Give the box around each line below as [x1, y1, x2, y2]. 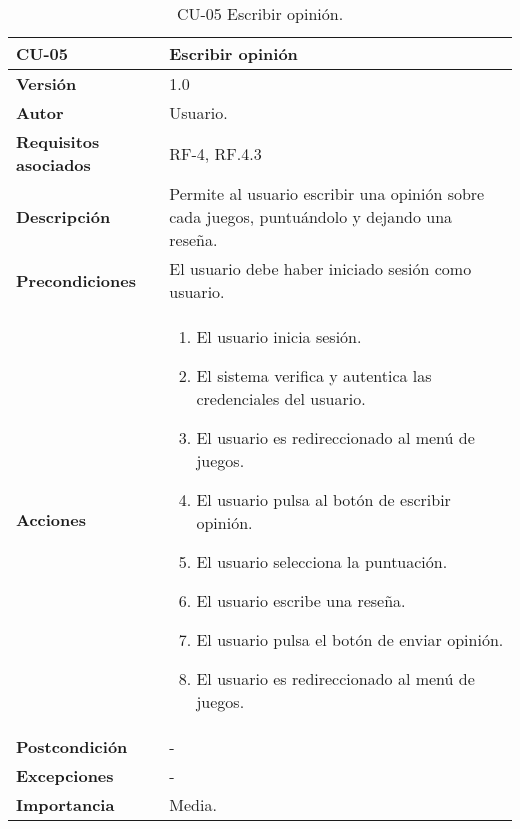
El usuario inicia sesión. [196, 325, 362, 348]
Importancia [16, 793, 115, 816]
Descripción [16, 205, 111, 228]
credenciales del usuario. [196, 387, 366, 410]
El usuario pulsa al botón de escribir [196, 488, 451, 511]
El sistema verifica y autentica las [196, 364, 432, 387]
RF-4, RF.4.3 [169, 141, 262, 165]
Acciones [16, 507, 86, 531]
